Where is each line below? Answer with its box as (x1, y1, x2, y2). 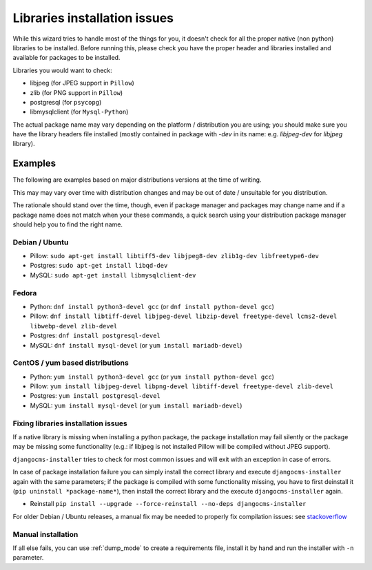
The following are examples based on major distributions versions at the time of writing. (12, 176, 262, 184)
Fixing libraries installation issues (12, 419, 127, 428)
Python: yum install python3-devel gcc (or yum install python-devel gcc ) (30, 372, 275, 381)
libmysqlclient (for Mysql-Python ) (30, 107, 129, 116)
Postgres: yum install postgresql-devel (30, 392, 161, 400)
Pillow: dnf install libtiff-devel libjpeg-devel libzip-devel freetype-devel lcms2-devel (30, 312, 338, 320)
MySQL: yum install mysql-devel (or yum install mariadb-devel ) (30, 401, 242, 410)
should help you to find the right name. (12, 220, 123, 229)
